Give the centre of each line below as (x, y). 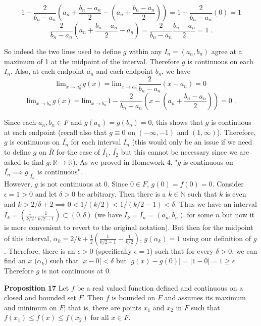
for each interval (96, 142)
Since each (20, 122)
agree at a (227, 51)
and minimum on (31, 307)
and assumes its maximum (205, 297)
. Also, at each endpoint (47, 71)
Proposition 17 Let (37, 287)
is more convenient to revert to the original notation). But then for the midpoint (129, 227)
